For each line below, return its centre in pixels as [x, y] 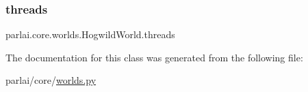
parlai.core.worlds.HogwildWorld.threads [90, 34]
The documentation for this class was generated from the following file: [154, 57]
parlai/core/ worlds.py [51, 80]
